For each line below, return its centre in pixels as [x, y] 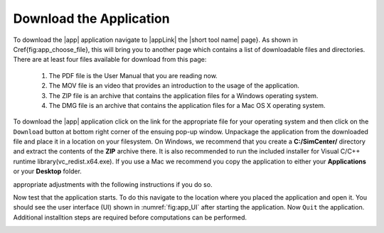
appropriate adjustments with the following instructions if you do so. [113, 184]
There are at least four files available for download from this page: [110, 60]
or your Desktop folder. [47, 171]
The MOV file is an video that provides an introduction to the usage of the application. [174, 86]
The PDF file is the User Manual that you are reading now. [133, 75]
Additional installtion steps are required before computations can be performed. [130, 217]
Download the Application [91, 18]
